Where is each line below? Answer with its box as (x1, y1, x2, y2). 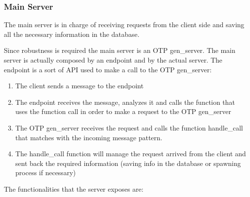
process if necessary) (15, 167, 76, 178)
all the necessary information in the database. (4, 29, 140, 39)
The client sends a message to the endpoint (15, 81, 144, 91)
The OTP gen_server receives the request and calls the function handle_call (15, 122, 243, 132)
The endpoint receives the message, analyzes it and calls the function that (15, 97, 235, 107)
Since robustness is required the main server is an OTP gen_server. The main (4, 45, 235, 55)
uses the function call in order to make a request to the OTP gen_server (15, 106, 231, 116)
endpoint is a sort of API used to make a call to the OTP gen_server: (4, 64, 212, 74)
